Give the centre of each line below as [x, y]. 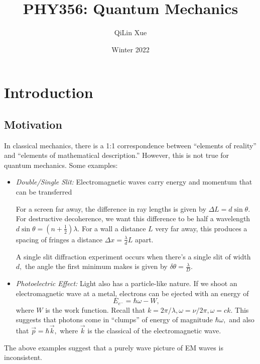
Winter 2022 [131, 49]
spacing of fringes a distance [59, 239]
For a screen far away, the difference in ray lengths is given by [111, 208]
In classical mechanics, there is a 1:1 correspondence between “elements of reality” [130, 145]
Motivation [33, 124]
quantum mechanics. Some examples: [61, 165]
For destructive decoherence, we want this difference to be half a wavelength [133, 218]
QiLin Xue [131, 32]
